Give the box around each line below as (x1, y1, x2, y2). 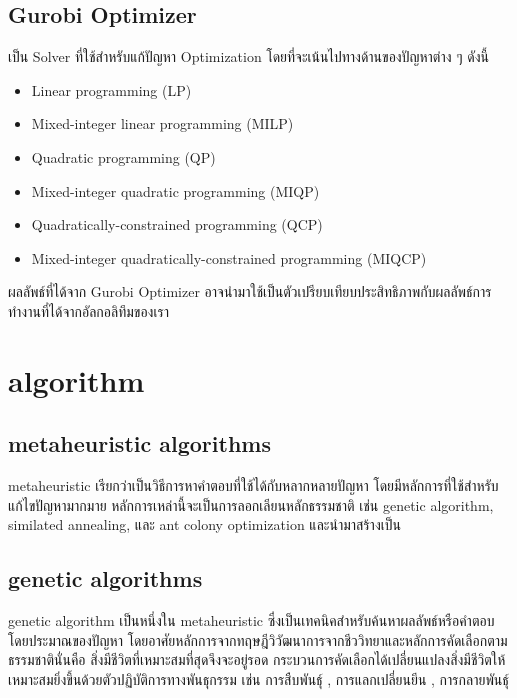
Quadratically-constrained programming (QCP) (31, 214, 323, 235)
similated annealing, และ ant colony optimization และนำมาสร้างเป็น (8, 514, 401, 535)
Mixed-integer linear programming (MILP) (31, 113, 294, 134)
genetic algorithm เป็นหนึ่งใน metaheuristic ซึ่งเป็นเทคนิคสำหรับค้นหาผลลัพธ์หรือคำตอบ (8, 610, 495, 631)
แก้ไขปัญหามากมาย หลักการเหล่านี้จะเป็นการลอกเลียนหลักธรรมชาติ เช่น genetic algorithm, (8, 494, 494, 515)
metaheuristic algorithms (8, 428, 271, 459)
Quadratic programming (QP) (31, 146, 216, 167)
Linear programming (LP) (31, 79, 192, 100)
